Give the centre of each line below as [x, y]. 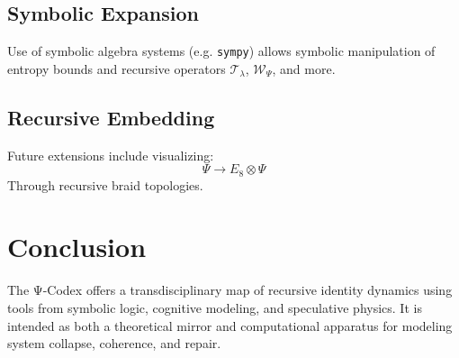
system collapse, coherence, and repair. [114, 343]
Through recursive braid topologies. [105, 184]
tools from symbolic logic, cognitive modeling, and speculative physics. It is [215, 308]
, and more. [304, 68]
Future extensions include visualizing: [111, 155]
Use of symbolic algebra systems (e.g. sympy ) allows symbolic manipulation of [221, 51]
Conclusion [77, 247]
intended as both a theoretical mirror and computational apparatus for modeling [230, 325]
